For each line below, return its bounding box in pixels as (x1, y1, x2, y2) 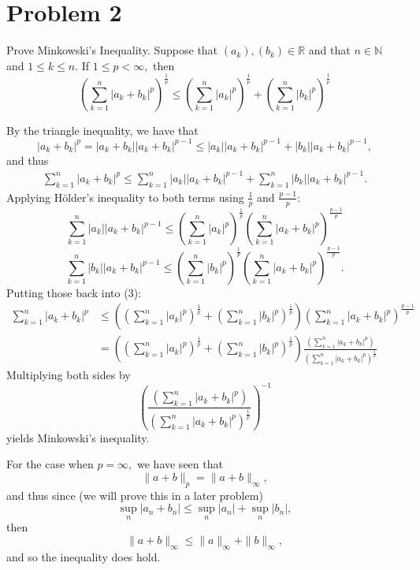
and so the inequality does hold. (6, 548, 161, 564)
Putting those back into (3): (6, 284, 142, 300)
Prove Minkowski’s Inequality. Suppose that (6, 42, 218, 58)
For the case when (6, 456, 94, 472)
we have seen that (137, 456, 223, 472)
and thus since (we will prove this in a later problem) (6, 486, 263, 503)
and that (308, 42, 351, 58)
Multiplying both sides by (6, 366, 131, 382)
